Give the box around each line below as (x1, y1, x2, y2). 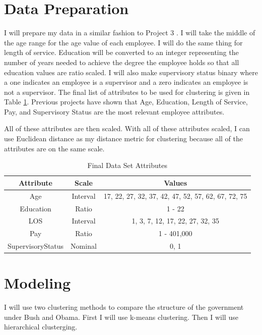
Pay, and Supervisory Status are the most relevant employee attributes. (4, 106, 225, 117)
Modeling (4, 272, 71, 293)
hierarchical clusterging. (4, 321, 78, 332)
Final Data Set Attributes (87, 160, 167, 171)
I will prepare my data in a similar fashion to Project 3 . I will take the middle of (4, 27, 255, 38)
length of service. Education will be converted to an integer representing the (4, 47, 239, 58)
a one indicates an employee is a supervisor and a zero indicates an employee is (4, 77, 248, 87)
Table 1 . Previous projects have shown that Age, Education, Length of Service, (4, 96, 248, 107)
